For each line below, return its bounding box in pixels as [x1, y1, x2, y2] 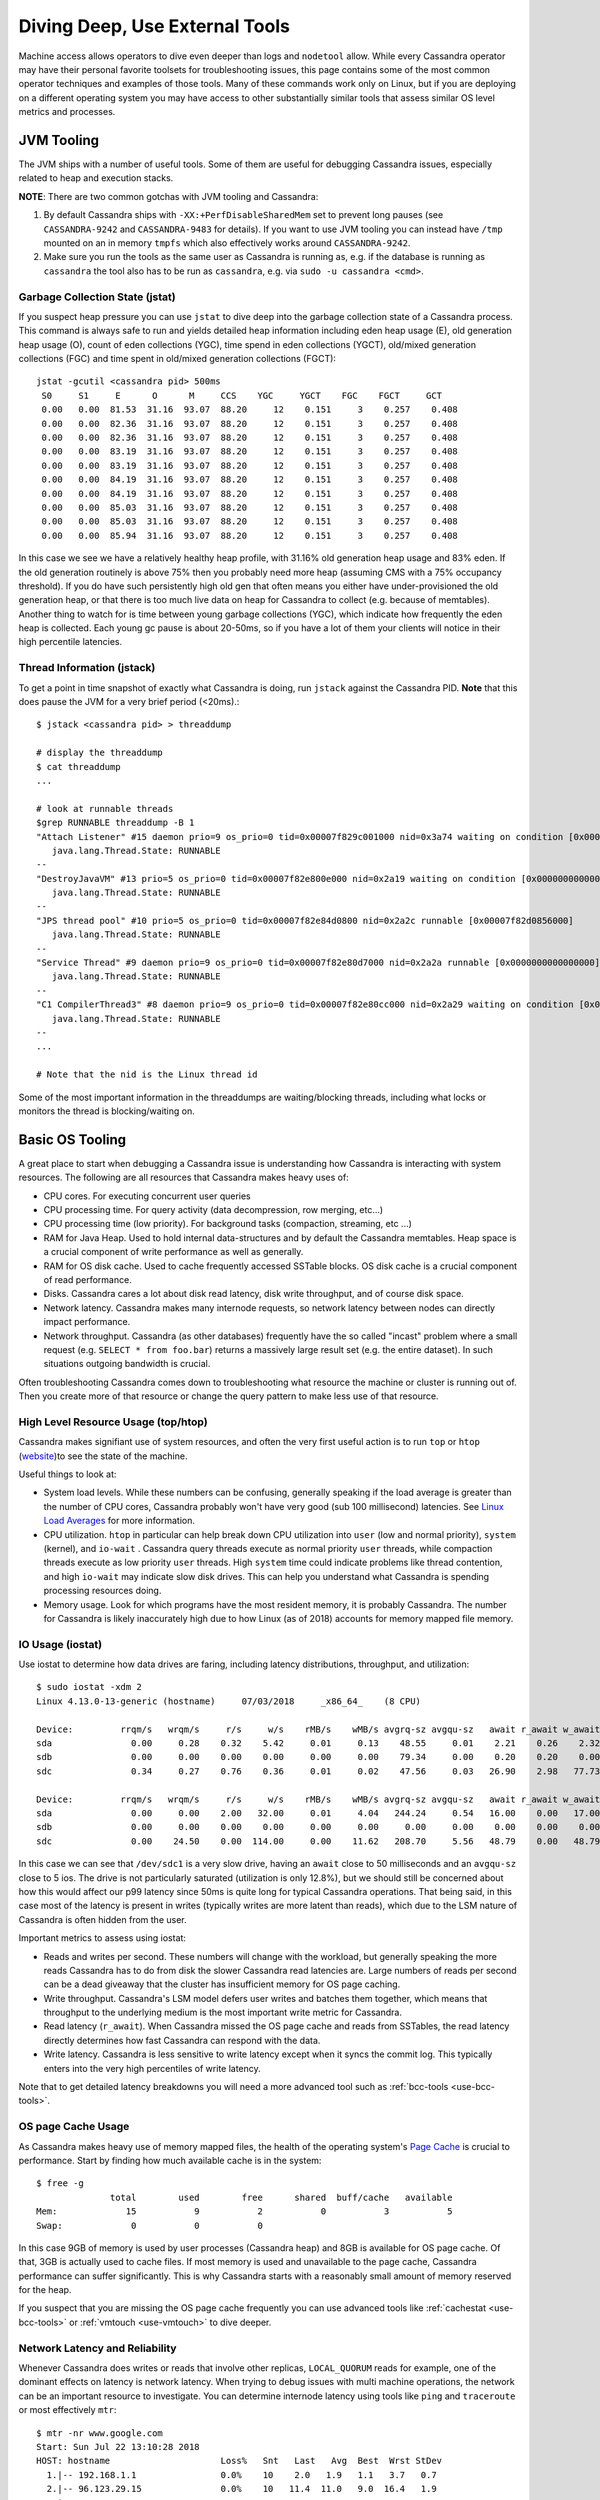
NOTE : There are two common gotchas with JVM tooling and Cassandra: [18, 190, 319, 202]
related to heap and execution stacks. [18, 172, 174, 184]
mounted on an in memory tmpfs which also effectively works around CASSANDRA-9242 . [43, 236, 411, 249]
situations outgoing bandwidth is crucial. [43, 1358, 211, 1370]
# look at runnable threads [36, 803, 174, 814]
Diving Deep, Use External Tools [18, 15, 290, 37]
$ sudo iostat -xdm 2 [36, 1681, 142, 1693]
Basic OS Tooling [18, 1131, 127, 1148]
